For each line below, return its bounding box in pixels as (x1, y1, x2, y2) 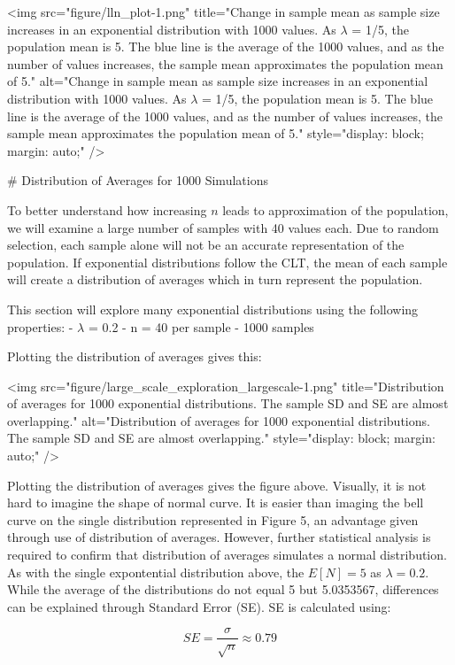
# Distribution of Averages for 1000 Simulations (7, 171, 268, 189)
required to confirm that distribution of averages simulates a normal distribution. (7, 545, 447, 564)
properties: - (7, 317, 73, 336)
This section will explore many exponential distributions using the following (7, 299, 419, 318)
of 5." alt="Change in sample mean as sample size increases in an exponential (7, 72, 428, 90)
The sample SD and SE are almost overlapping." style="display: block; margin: (7, 429, 436, 447)
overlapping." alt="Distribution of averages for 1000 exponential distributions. (7, 411, 430, 429)
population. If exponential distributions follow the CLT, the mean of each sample (7, 252, 448, 271)
